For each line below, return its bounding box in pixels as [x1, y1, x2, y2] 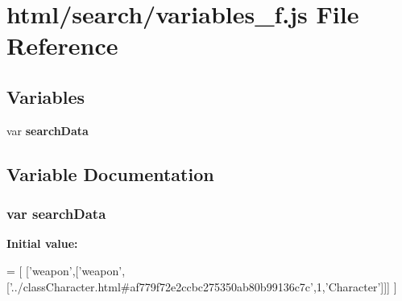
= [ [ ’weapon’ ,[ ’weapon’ [6, 262, 122, 278]
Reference [6, 29, 118, 62]
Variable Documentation [6, 161, 214, 186]
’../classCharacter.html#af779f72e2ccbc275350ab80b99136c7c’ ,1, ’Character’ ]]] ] [9, 278, 397, 295]
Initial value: [6, 235, 78, 252]
